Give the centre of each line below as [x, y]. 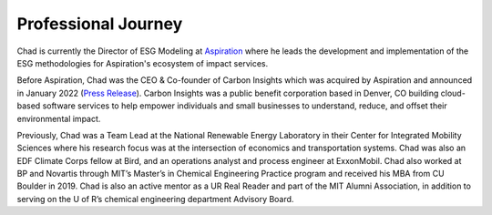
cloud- [453, 93]
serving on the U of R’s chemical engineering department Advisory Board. [155, 199]
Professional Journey [100, 24]
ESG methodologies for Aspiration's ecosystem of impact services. [143, 63]
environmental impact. [59, 118]
